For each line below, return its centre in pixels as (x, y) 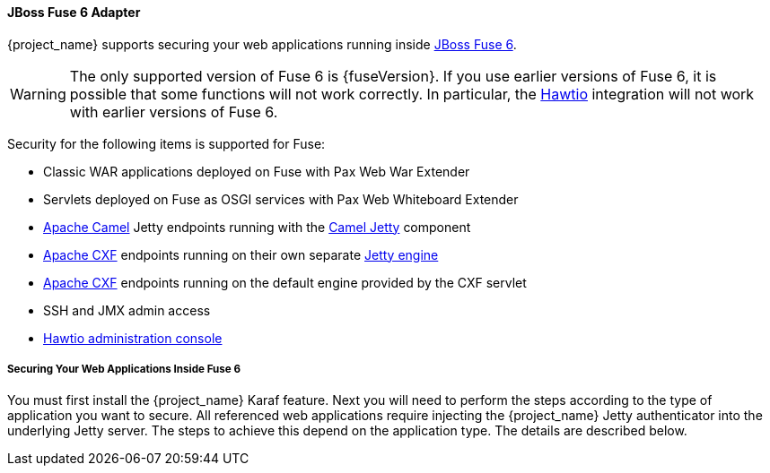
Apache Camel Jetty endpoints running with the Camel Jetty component (257, 227)
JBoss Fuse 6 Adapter (74, 12)
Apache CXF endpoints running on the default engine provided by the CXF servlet (285, 282)
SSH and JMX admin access (127, 310)
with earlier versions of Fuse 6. (174, 112)
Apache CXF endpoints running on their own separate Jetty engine (241, 254)
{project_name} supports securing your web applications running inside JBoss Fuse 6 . (262, 44)
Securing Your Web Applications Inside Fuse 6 (124, 369)
